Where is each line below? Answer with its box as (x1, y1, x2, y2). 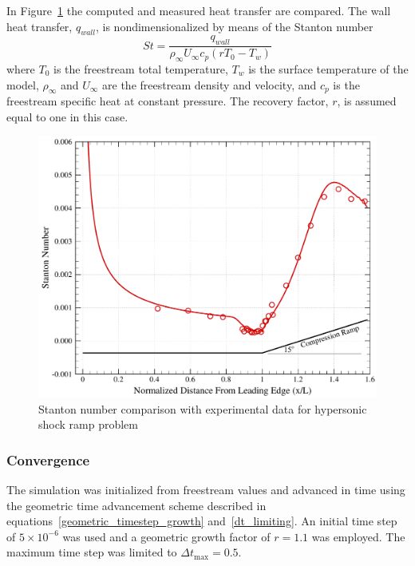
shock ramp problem (38, 416, 138, 433)
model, (6, 76, 39, 93)
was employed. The (311, 528, 405, 544)
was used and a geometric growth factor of (62, 528, 271, 544)
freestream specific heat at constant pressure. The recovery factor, (6, 93, 329, 109)
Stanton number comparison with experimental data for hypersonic (38, 400, 367, 417)
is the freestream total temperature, (53, 61, 228, 77)
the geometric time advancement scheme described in (6, 497, 267, 513)
